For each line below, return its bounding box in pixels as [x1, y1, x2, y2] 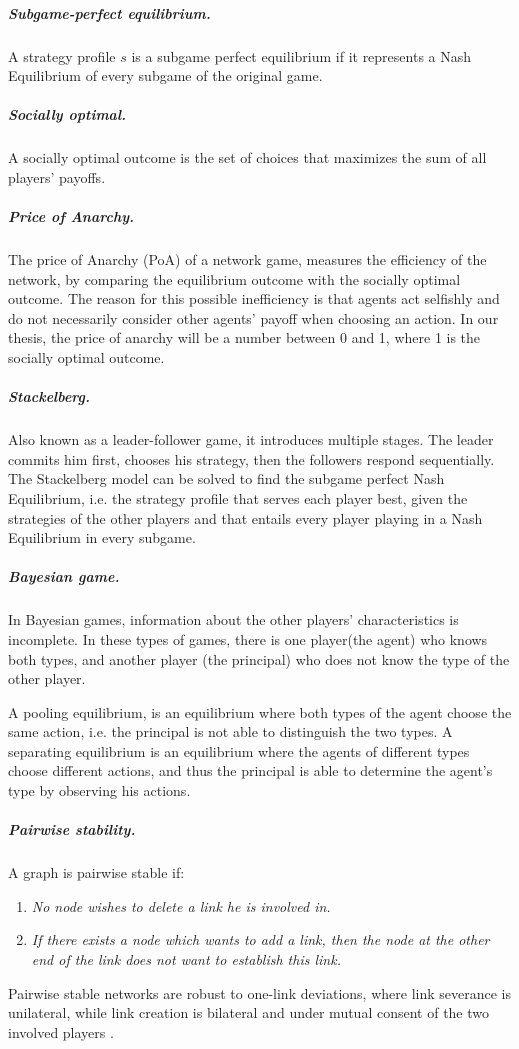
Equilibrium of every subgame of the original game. [8, 65, 323, 86]
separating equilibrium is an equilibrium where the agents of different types [8, 740, 470, 761]
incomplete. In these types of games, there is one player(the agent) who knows [8, 628, 488, 649]
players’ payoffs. [8, 166, 106, 187]
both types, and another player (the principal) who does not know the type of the [8, 648, 510, 669]
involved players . [8, 1021, 114, 1042]
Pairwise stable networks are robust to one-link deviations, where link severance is [8, 982, 511, 1003]
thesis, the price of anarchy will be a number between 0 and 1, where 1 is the [8, 327, 481, 348]
